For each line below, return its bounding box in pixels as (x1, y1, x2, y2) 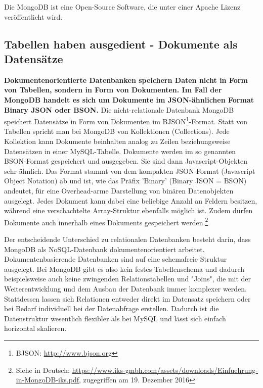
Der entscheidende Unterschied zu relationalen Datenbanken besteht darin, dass (4, 234, 251, 244)
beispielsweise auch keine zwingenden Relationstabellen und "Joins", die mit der (4, 273, 251, 284)
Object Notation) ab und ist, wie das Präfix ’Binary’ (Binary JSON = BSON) (4, 175, 247, 186)
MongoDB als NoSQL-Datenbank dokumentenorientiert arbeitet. (4, 244, 205, 254)
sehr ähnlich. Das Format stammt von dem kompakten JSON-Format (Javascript (4, 165, 255, 176)
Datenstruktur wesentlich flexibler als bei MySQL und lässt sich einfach (4, 313, 226, 323)
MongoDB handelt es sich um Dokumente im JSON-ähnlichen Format (4, 94, 254, 105)
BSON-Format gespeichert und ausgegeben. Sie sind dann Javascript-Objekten (4, 156, 247, 166)
